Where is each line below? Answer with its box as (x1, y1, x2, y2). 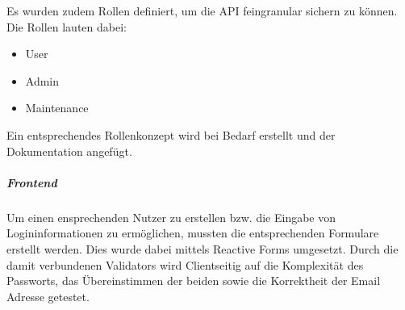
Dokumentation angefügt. (6, 142, 132, 159)
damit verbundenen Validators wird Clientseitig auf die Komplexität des (6, 256, 364, 273)
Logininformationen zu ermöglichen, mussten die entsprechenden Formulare (6, 224, 379, 241)
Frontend (6, 174, 57, 191)
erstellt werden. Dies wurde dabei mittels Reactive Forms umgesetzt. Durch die (6, 240, 399, 257)
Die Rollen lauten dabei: (6, 18, 127, 35)
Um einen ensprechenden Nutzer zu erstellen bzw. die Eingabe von (6, 208, 336, 225)
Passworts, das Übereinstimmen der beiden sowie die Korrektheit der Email (6, 272, 381, 289)
